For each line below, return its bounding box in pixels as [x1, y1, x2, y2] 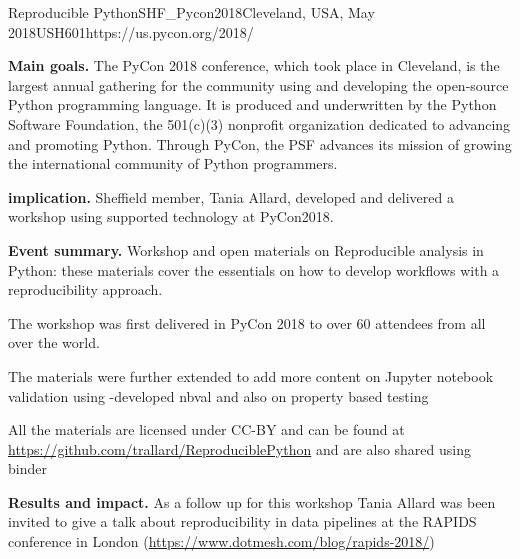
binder [8, 458, 47, 479]
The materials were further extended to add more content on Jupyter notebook [8, 365, 494, 386]
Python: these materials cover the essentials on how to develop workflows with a [8, 259, 500, 280]
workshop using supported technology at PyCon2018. [8, 206, 334, 227]
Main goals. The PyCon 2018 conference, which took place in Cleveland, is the [8, 55, 500, 76]
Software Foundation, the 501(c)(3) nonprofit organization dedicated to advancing [8, 113, 511, 134]
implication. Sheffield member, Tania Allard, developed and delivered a [8, 186, 454, 207]
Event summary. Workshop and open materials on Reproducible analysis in [8, 239, 484, 260]
